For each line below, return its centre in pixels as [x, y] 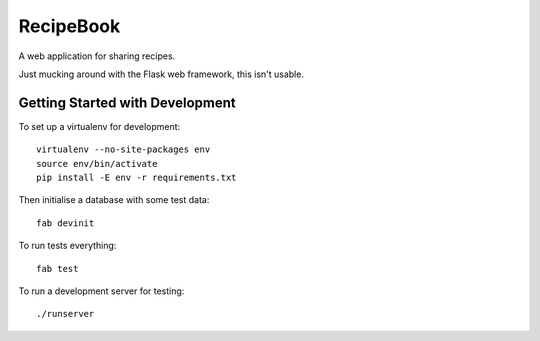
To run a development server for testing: [101, 291]
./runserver [65, 314]
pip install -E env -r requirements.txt [136, 178]
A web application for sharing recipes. [97, 56]
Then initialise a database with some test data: [114, 200]
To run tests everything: [67, 246]
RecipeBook [69, 26]
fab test [57, 268]
